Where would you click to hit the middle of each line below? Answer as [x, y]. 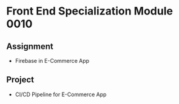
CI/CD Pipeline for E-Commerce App [61, 94]
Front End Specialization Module [89, 11]
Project [20, 80]
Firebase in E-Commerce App [52, 61]
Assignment [30, 46]
